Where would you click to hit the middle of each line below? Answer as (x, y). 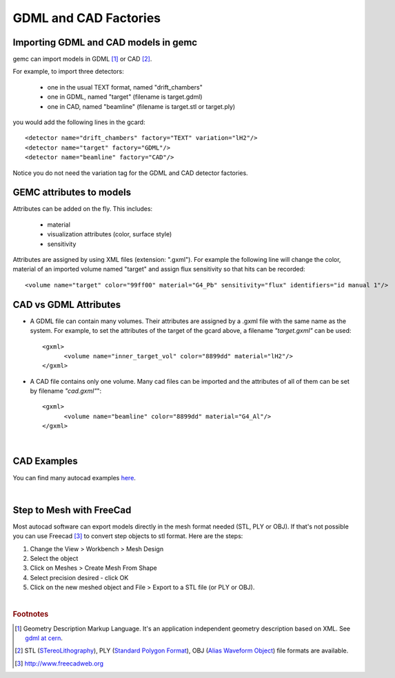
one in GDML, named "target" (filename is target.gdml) (125, 97)
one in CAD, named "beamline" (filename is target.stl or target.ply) (141, 106)
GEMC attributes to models (72, 193)
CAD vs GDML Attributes (67, 304)
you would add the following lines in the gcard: (79, 122)
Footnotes (31, 615)
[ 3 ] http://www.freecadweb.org (59, 663)
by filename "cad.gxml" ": (66, 391)
